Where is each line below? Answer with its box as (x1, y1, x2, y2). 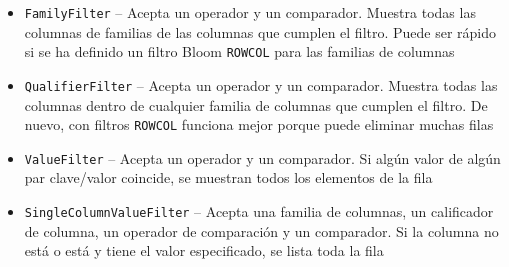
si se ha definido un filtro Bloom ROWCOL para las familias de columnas (24, 41, 455, 62)
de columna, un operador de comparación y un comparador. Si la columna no (24, 220, 499, 241)
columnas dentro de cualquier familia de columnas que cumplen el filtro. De (24, 94, 488, 115)
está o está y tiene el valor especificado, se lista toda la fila (24, 240, 384, 261)
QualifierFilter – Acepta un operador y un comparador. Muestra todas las (24, 74, 498, 95)
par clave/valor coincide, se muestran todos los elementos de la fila (24, 167, 433, 188)
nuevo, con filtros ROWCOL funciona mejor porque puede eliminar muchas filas (24, 114, 494, 135)
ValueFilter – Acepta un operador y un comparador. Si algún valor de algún (24, 147, 501, 168)
